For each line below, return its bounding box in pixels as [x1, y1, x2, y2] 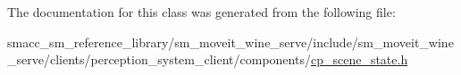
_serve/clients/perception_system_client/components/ [7, 50, 311, 69]
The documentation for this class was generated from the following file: [7, 3, 396, 21]
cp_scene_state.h [310, 50, 408, 69]
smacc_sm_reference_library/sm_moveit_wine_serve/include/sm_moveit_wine [7, 32, 454, 51]
